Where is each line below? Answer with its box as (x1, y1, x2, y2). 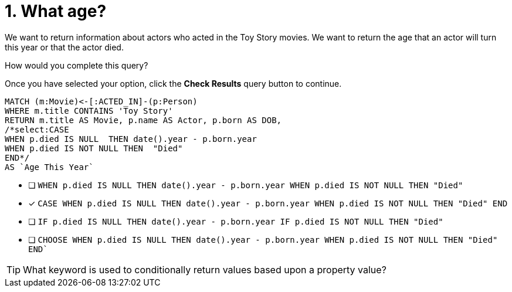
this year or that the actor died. (5, 42, 124, 52)
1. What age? (5, 1, 107, 21)
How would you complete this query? (5, 60, 148, 70)
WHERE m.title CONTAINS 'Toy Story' (5, 106, 173, 116)
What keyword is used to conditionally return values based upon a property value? (23, 263, 386, 276)
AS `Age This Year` (5, 162, 94, 172)
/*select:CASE (5, 124, 69, 134)
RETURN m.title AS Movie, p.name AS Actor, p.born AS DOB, (5, 115, 282, 125)
